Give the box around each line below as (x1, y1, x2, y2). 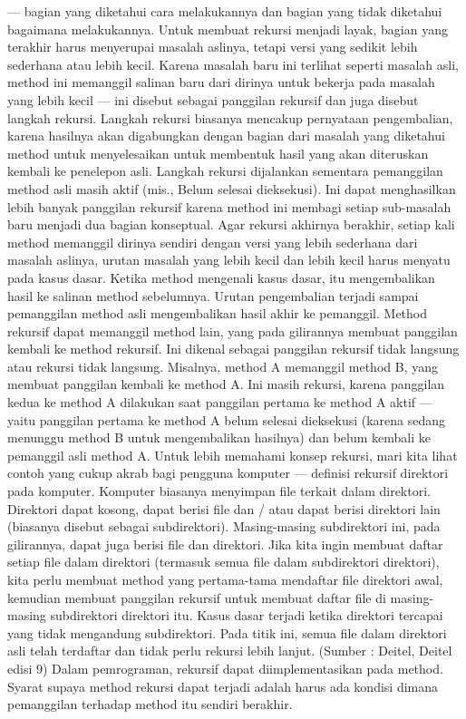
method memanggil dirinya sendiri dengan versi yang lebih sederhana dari (7, 232, 418, 251)
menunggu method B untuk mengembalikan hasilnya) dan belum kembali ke (7, 428, 431, 447)
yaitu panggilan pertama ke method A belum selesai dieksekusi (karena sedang (7, 410, 446, 429)
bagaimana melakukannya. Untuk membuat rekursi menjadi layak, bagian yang (7, 19, 448, 38)
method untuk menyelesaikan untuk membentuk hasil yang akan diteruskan (7, 143, 429, 162)
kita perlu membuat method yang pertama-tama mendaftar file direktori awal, (7, 570, 443, 588)
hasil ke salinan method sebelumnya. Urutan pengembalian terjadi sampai (7, 286, 419, 305)
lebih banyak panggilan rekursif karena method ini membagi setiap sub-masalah (7, 197, 451, 216)
